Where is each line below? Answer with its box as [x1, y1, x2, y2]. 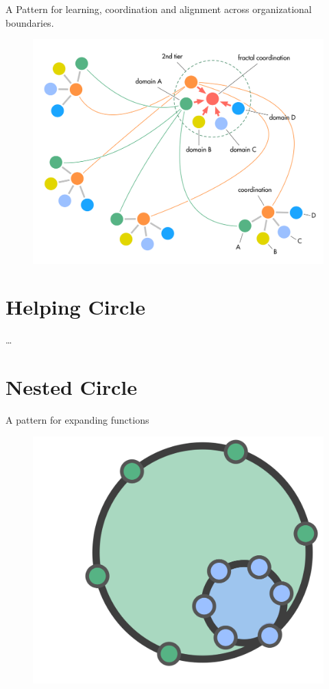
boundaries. [5, 15, 54, 29]
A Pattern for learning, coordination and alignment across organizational [5, 2, 312, 16]
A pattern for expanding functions [5, 413, 149, 427]
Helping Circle [5, 293, 145, 321]
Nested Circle [5, 373, 138, 401]
